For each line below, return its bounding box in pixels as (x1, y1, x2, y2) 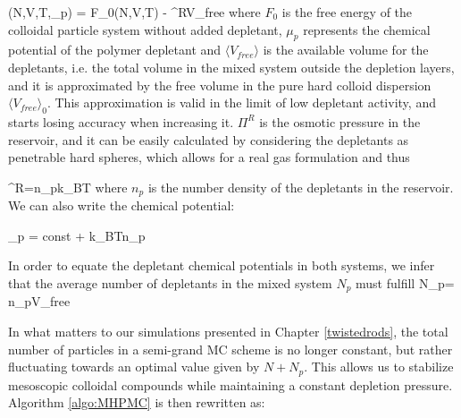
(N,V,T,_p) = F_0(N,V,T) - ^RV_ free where (8, 3, 261, 21)
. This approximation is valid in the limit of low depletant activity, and (46, 93, 436, 112)
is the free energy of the (281, 3, 413, 21)
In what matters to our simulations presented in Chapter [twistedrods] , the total (8, 322, 448, 341)
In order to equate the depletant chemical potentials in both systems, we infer (8, 256, 435, 275)
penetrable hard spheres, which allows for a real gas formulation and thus (8, 148, 410, 166)
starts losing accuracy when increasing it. (8, 112, 234, 131)
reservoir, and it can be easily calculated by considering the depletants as (8, 130, 409, 149)
